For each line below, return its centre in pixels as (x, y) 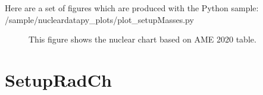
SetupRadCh (58, 79)
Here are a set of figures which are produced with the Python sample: (132, 8)
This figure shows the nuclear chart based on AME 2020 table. (143, 39)
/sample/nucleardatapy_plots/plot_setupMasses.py (99, 19)
